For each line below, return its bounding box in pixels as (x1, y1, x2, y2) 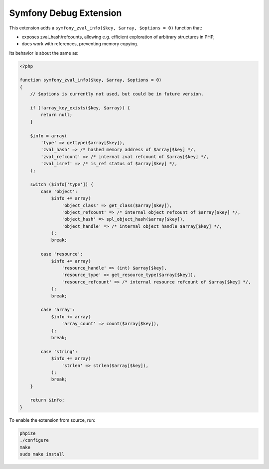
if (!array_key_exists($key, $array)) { (30, 105, 131, 111)
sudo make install (19, 451, 65, 457)
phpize (19, 430, 36, 436)
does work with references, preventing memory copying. (21, 41, 138, 47)
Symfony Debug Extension (9, 7, 122, 18)
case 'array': (40, 307, 75, 313)
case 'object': (40, 188, 78, 194)
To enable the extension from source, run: (9, 417, 96, 423)
